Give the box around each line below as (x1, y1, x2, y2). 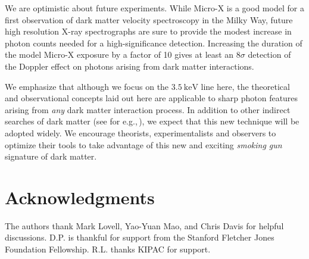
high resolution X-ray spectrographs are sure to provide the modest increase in (5, 25, 292, 38)
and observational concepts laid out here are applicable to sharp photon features (5, 92, 298, 104)
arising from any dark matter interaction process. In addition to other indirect (5, 103, 291, 116)
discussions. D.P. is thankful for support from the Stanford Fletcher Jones (5, 231, 274, 244)
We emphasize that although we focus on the (5, 80, 169, 92)
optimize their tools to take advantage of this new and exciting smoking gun (5, 138, 282, 151)
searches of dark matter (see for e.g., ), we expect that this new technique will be (5, 115, 299, 127)
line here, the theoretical (201, 80, 290, 92)
